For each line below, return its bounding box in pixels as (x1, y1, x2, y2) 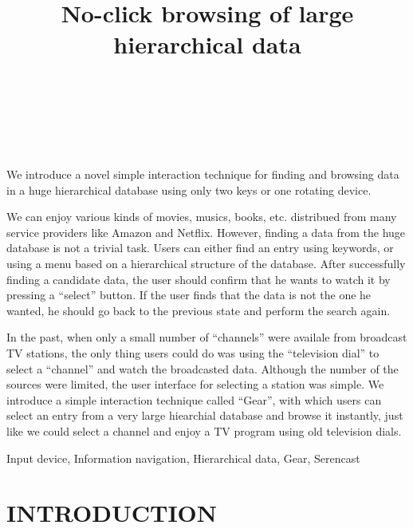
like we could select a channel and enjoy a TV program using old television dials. (6, 423, 402, 439)
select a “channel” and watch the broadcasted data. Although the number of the (6, 360, 399, 377)
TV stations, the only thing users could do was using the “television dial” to (6, 345, 380, 361)
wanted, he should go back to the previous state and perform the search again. (6, 302, 391, 318)
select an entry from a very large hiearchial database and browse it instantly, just (6, 407, 403, 424)
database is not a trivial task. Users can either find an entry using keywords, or (6, 239, 394, 256)
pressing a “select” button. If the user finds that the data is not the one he (6, 286, 372, 303)
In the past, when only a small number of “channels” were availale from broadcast (6, 329, 407, 345)
